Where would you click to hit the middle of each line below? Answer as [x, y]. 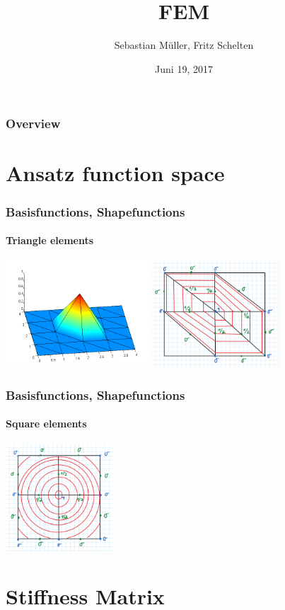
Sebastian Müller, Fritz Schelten [184, 45]
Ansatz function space [115, 173]
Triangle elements [50, 240]
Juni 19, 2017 [184, 68]
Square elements [46, 424]
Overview [33, 123]
